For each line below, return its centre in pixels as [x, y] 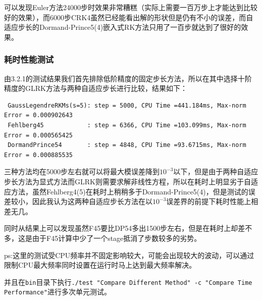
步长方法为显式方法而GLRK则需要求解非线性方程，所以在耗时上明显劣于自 [127, 181]
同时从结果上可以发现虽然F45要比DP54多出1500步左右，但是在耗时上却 [121, 228]
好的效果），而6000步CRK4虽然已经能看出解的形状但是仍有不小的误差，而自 [129, 17]
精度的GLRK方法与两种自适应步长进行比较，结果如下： [96, 88]
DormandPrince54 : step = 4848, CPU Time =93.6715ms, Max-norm [127, 145]
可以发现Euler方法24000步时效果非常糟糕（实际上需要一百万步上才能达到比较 [131, 7]
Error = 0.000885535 [39, 155]
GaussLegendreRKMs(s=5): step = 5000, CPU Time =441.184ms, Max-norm [127, 105]
